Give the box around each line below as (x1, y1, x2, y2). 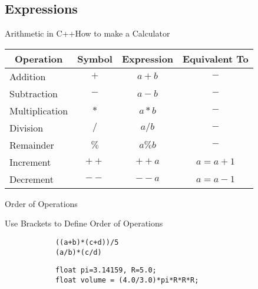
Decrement (9, 172, 54, 186)
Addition (9, 69, 46, 83)
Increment (9, 155, 51, 169)
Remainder (9, 137, 54, 152)
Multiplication (9, 103, 68, 117)
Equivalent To (183, 51, 249, 65)
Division (9, 120, 44, 134)
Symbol (77, 51, 113, 65)
